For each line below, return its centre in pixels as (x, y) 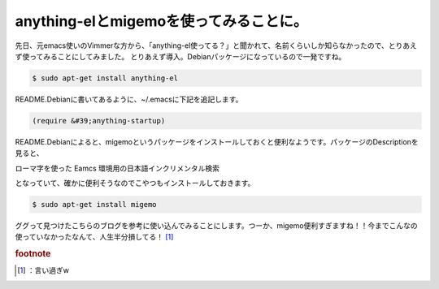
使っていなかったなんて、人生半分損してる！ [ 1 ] (94, 237)
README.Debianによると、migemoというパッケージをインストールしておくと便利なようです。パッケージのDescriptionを (217, 141)
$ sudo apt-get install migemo (95, 205)
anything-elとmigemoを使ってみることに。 (161, 21)
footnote (33, 254)
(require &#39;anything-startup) (99, 121)
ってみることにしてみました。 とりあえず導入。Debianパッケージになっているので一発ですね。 (187, 56)
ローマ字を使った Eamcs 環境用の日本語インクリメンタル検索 (117, 168)
